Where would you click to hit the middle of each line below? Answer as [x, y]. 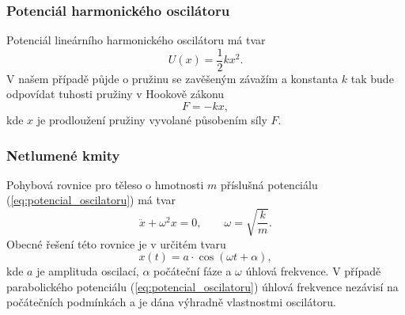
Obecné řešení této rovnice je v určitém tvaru [116, 243]
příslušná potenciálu [269, 184]
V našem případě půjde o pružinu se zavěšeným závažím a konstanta [172, 78]
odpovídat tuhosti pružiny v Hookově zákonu [115, 94]
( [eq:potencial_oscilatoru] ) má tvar [91, 200]
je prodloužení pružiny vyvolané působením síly [152, 120]
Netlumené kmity [63, 155]
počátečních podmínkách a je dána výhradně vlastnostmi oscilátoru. [171, 302]
